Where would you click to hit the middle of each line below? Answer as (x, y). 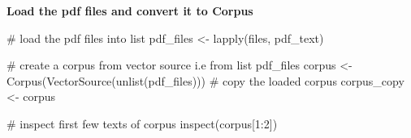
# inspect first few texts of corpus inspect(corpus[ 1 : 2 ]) (142, 123)
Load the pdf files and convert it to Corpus (130, 10)
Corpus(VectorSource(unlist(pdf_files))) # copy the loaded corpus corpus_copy (205, 80)
